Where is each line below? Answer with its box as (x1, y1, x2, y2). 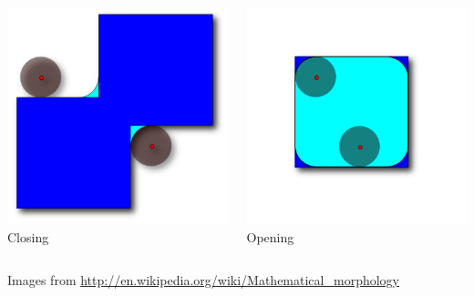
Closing (7, 227, 49, 246)
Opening (246, 227, 294, 246)
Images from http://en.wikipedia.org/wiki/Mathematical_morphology (7, 270, 399, 290)
